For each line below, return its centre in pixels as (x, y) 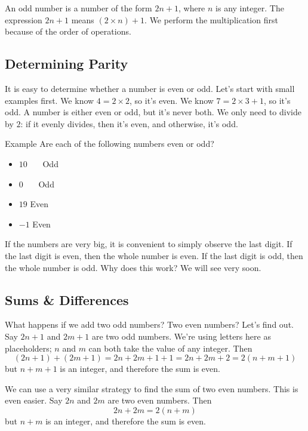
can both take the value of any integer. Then (170, 348)
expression (24, 19)
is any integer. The (250, 8)
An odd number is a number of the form (78, 8)
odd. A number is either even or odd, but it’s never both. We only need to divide (153, 112)
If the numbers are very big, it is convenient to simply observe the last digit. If (149, 244)
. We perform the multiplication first (211, 19)
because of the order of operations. (68, 31)
